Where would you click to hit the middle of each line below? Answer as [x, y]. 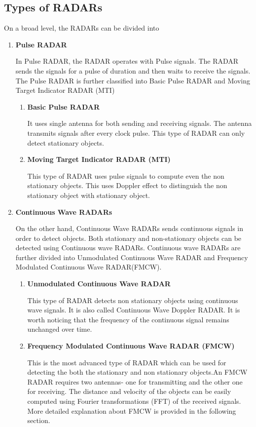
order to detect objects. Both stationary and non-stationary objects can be [128, 238]
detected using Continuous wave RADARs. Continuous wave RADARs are [128, 248]
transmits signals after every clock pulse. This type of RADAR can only [136, 133]
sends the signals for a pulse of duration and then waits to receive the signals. [133, 70]
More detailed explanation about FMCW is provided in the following [132, 410]
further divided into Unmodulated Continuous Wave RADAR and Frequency [132, 257]
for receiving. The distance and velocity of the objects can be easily [129, 391]
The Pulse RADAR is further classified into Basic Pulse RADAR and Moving [133, 80]
